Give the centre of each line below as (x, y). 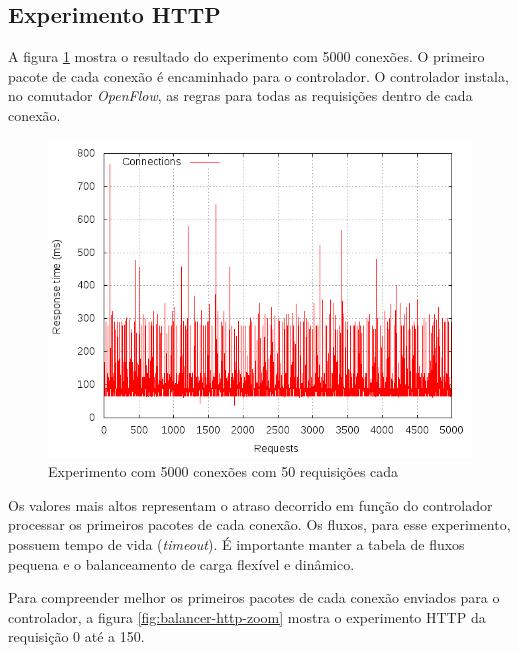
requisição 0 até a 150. (76, 636)
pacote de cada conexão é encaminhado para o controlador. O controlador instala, (258, 75)
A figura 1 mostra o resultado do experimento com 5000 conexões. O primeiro (246, 56)
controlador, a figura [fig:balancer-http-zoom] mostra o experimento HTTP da (247, 616)
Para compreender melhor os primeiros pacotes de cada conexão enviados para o (254, 597)
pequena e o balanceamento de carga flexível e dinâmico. (181, 563)
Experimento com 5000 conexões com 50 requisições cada (223, 471)
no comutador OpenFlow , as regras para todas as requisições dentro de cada (240, 95)
